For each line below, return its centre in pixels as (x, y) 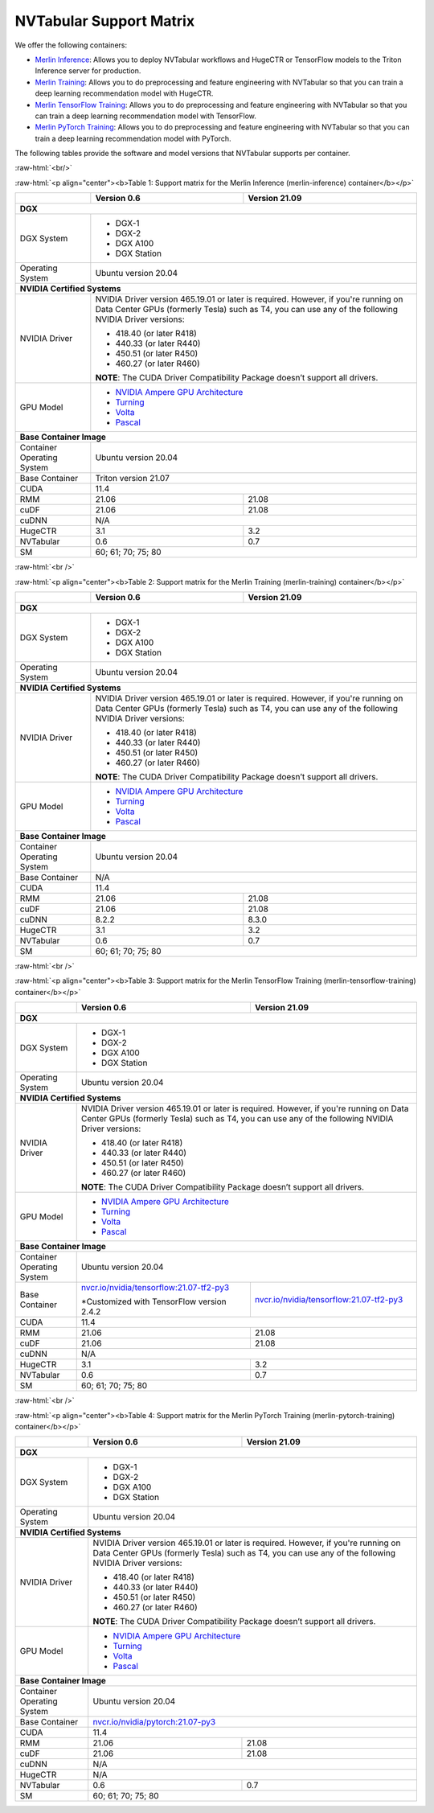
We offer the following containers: (71, 45)
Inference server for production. (88, 71)
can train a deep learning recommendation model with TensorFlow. (146, 116)
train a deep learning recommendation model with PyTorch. (133, 138)
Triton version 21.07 (133, 479)
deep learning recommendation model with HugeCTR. (124, 93)
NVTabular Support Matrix (105, 21)
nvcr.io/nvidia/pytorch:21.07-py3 (154, 1722)
